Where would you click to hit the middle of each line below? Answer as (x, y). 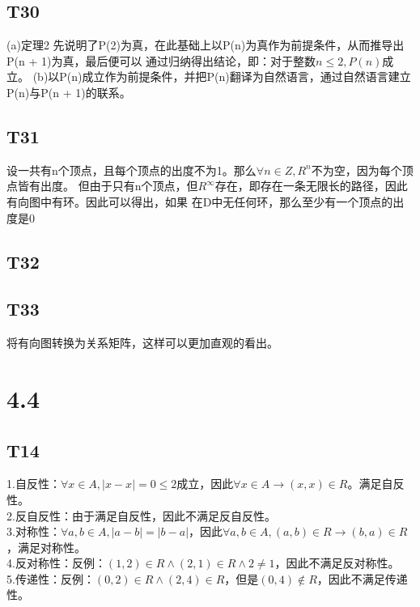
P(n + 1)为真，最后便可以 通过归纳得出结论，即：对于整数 (161, 60)
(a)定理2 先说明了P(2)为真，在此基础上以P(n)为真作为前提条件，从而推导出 (206, 45)
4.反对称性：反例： (56, 563)
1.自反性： (34, 484)
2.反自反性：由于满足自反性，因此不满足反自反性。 (141, 515)
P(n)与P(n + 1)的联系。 (69, 92)
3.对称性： (34, 531)
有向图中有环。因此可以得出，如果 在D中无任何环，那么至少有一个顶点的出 (206, 201)
